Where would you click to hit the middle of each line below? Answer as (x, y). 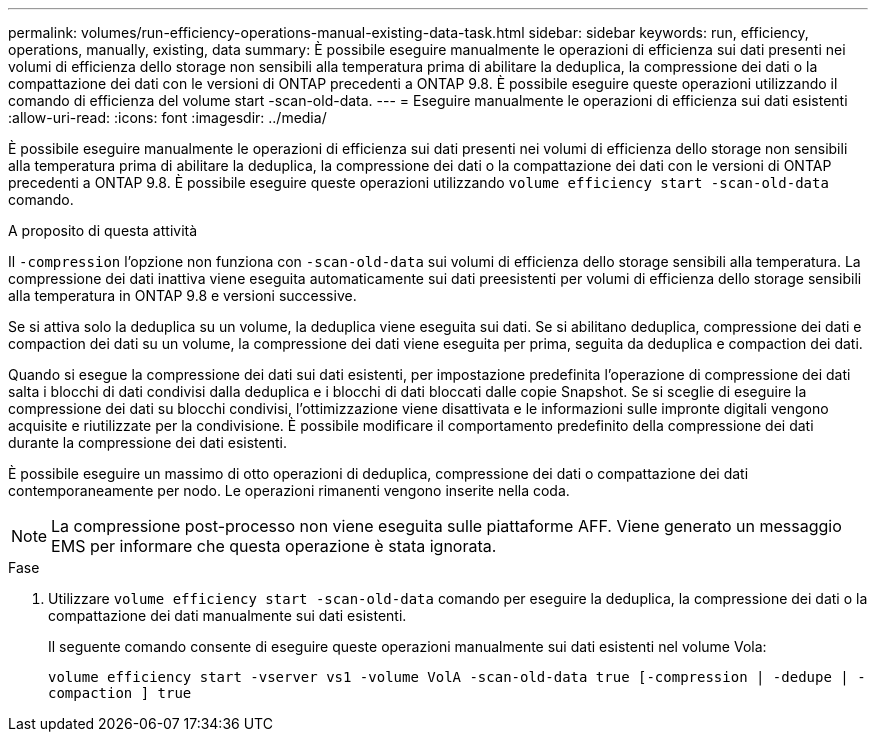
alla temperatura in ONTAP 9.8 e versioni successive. (182, 295)
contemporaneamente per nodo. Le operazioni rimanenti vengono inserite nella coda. (289, 490)
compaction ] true (120, 693)
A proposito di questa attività (103, 230)
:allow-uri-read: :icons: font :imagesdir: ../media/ (167, 117)
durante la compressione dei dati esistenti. (147, 442)
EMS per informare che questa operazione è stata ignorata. (274, 546)
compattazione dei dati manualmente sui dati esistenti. (227, 615)
